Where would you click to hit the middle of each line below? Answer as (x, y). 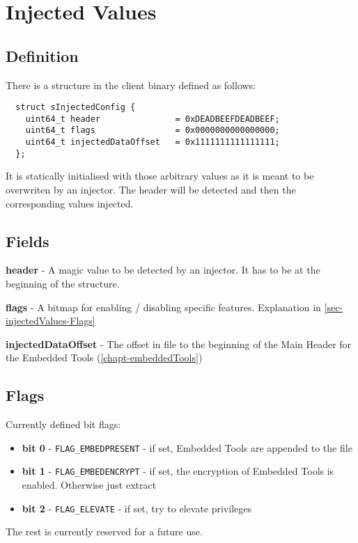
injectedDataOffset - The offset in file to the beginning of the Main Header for (179, 344)
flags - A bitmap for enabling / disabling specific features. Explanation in (163, 307)
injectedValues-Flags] (50, 321)
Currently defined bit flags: (63, 424)
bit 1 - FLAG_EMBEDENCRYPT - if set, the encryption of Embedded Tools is (178, 471)
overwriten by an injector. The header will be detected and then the (151, 190)
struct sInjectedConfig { (76, 108)
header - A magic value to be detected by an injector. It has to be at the (163, 270)
